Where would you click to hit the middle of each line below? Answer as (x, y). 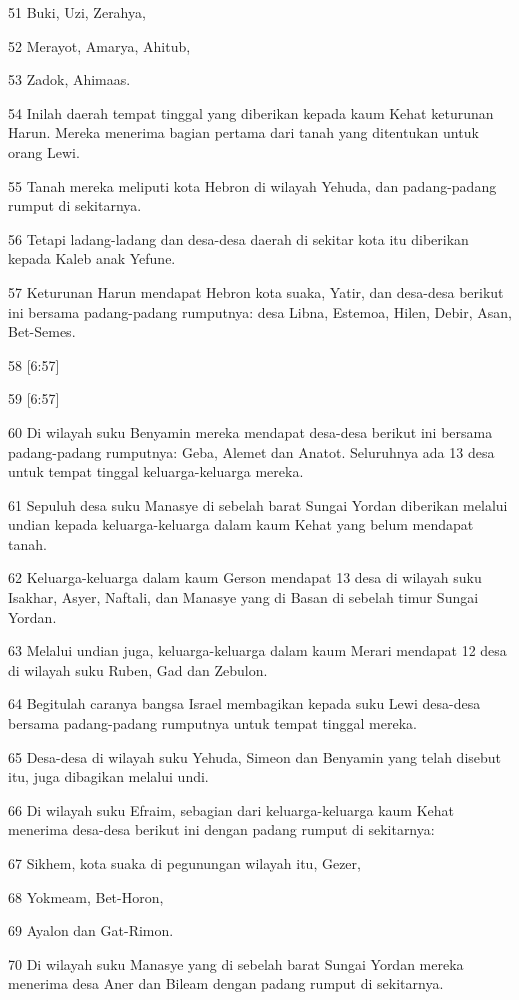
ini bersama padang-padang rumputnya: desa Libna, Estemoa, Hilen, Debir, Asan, (260, 311)
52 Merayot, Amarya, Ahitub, (99, 45)
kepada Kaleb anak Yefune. (92, 258)
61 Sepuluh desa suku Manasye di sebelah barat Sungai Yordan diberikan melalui (258, 504)
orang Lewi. (44, 151)
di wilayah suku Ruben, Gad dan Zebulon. (138, 669)
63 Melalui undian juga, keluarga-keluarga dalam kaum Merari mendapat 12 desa (257, 650)
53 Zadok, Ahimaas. (69, 79)
